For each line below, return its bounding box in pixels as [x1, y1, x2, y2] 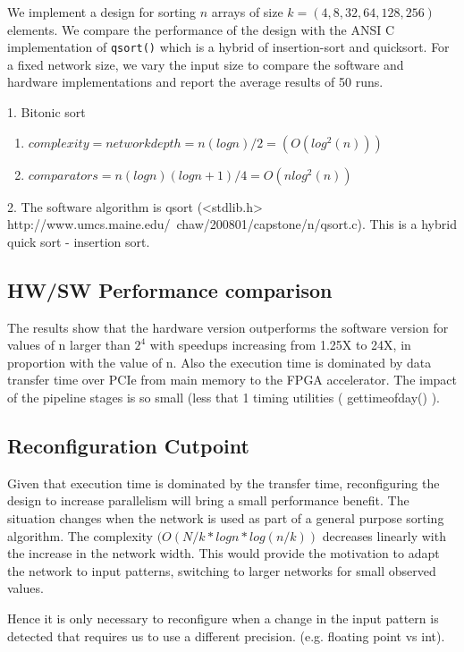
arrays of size [211, 3, 283, 21]
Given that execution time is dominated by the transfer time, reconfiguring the [7, 473, 440, 492]
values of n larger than [7, 335, 131, 354]
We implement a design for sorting [7, 3, 197, 21]
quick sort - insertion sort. [7, 232, 150, 250]
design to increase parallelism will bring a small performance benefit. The [7, 491, 409, 510]
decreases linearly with [322, 526, 446, 545]
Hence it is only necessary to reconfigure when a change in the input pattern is [7, 608, 439, 627]
